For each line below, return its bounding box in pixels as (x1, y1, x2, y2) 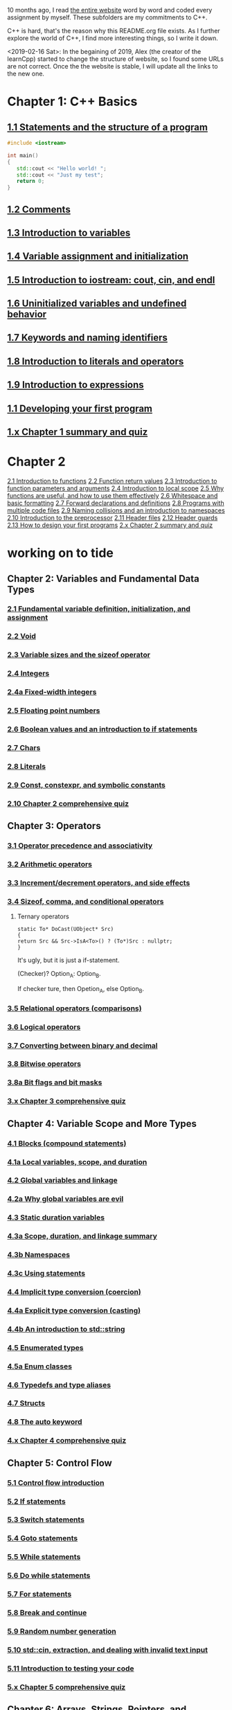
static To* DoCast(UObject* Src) (17, 926, 114, 933)
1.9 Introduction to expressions (7, 379, 144, 391)
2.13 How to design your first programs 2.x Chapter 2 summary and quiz (7, 521, 213, 529)
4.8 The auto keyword (7, 1417, 82, 1427)
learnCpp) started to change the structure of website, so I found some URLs (7, 55, 224, 63)
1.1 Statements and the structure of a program (7, 121, 208, 133)
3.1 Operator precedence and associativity (7, 841, 153, 850)
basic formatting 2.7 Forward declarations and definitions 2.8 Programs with (7, 499, 224, 507)
